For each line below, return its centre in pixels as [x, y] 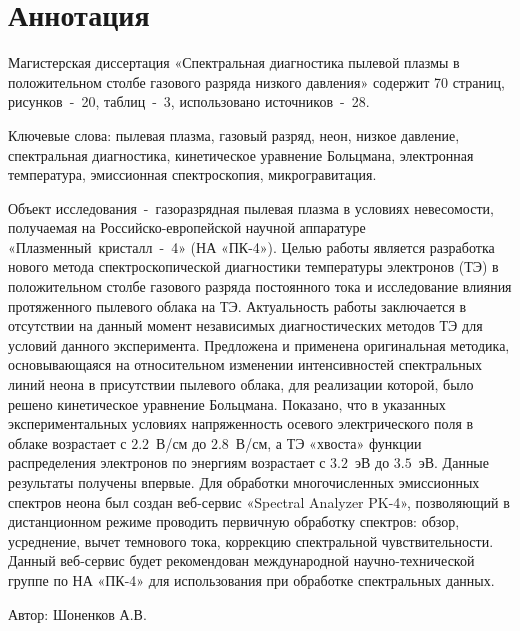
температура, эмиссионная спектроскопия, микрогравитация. [192, 174]
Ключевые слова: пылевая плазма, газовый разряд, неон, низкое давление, [234, 134]
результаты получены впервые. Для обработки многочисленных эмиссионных [244, 482]
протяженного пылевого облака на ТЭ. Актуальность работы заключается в [237, 305]
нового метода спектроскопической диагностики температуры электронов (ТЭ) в [253, 266]
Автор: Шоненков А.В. [77, 613]
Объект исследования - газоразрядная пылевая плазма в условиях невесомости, [251, 207]
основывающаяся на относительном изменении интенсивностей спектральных [245, 364]
